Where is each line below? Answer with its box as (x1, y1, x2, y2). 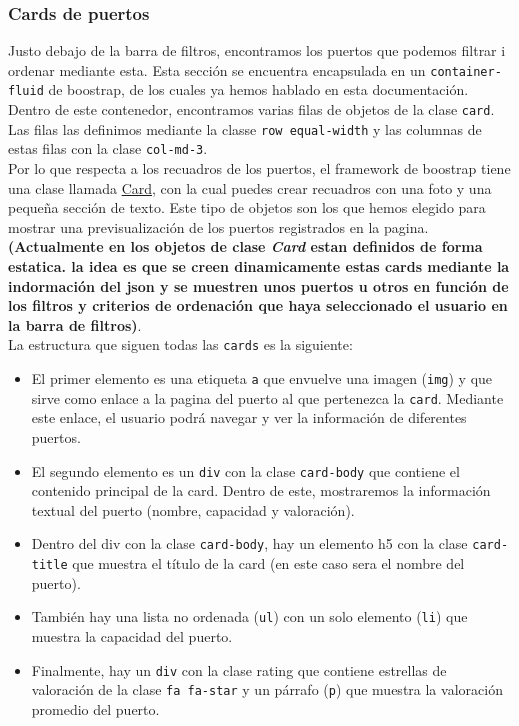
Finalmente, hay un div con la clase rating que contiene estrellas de (31, 659, 447, 680)
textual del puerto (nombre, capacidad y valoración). (31, 499, 355, 520)
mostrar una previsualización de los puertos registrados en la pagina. (8, 216, 429, 237)
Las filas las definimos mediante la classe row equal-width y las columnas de (8, 118, 482, 139)
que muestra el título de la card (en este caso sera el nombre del (72, 553, 465, 574)
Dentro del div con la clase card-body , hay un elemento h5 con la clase (31, 533, 468, 554)
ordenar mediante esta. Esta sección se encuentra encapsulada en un (8, 59, 426, 80)
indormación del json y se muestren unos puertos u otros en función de (8, 275, 509, 296)
